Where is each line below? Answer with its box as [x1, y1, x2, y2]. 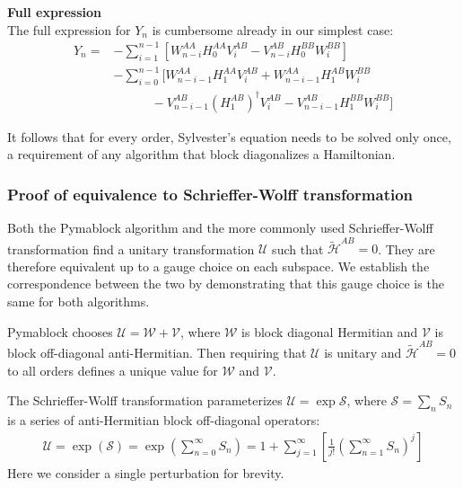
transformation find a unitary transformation [7, 239, 255, 258]
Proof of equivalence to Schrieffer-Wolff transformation [7, 182, 414, 205]
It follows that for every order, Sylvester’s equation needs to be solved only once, [7, 127, 451, 146]
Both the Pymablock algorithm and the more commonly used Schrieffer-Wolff [7, 217, 433, 236]
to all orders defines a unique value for [7, 360, 218, 379]
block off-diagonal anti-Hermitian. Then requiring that [7, 342, 307, 361]
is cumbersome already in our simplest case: [152, 20, 394, 39]
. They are [378, 239, 435, 258]
